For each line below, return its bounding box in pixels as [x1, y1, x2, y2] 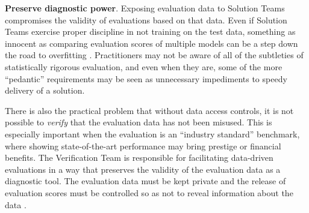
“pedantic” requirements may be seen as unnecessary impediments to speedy [5, 72, 287, 85]
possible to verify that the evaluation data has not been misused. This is [5, 116, 272, 128]
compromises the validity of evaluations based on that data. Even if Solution [5, 13, 287, 26]
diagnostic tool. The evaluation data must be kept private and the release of [5, 175, 286, 187]
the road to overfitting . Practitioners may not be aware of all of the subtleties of [5, 49, 304, 61]
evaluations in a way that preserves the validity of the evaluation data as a [5, 163, 281, 175]
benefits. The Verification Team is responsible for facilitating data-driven [5, 151, 273, 164]
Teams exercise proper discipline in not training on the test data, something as [5, 25, 296, 38]
